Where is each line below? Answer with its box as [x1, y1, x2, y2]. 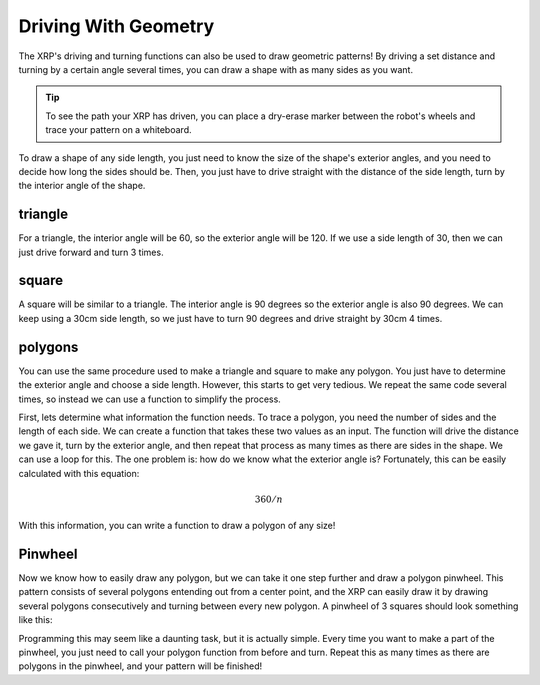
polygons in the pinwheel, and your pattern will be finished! [18, 660, 263, 672]
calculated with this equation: [18, 467, 140, 479]
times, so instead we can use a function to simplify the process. [18, 393, 282, 405]
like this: [18, 614, 53, 626]
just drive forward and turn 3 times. [18, 246, 164, 258]
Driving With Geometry [18, 15, 215, 37]
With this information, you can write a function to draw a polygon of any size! [18, 520, 336, 532]
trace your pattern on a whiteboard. [45, 124, 192, 136]
